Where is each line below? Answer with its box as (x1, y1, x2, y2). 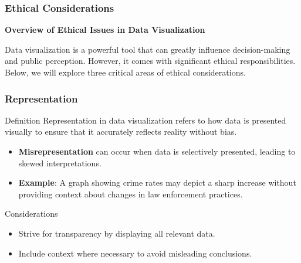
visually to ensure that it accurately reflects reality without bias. (5, 125, 237, 138)
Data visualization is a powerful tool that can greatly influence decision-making (5, 43, 290, 55)
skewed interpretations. (18, 156, 102, 169)
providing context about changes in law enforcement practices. (18, 187, 243, 200)
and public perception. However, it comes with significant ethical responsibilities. (5, 54, 296, 67)
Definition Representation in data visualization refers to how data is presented (5, 114, 286, 126)
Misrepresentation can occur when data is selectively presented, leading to (18, 145, 296, 157)
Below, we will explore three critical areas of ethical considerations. (5, 66, 246, 78)
